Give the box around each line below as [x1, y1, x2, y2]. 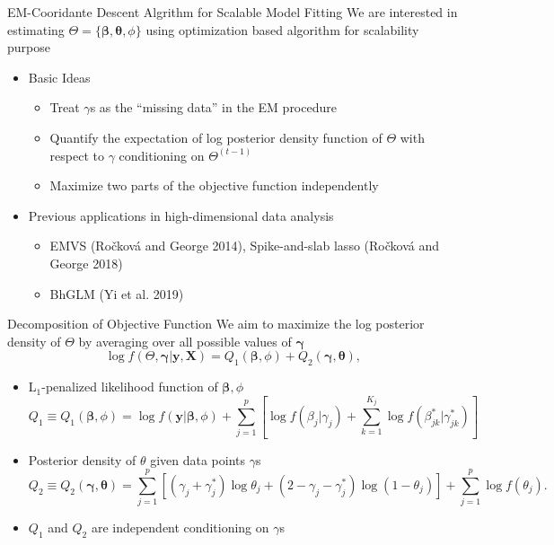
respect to [49, 145, 104, 164]
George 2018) [49, 253, 123, 272]
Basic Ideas [28, 67, 91, 86]
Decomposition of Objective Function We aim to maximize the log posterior [7, 314, 425, 333]
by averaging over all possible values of [78, 331, 292, 350]
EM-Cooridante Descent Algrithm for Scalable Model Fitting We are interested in [7, 3, 458, 21]
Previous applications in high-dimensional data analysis [28, 206, 334, 224]
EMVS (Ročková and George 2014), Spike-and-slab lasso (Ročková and [49, 236, 439, 255]
